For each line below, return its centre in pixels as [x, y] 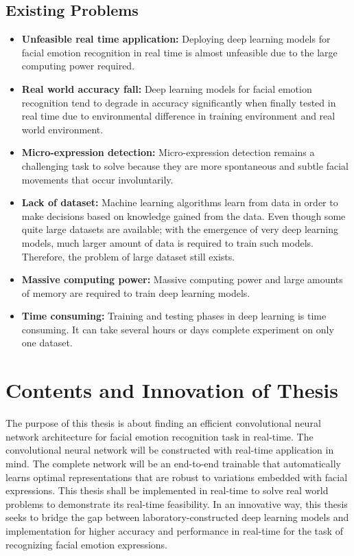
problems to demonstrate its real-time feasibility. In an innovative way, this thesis [177, 503]
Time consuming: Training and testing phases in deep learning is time [174, 316]
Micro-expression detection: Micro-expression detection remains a [168, 152]
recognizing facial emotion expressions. [86, 544]
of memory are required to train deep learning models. [136, 292]
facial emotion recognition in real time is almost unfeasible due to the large [179, 52]
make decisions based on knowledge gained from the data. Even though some [184, 215]
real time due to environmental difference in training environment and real [178, 116]
